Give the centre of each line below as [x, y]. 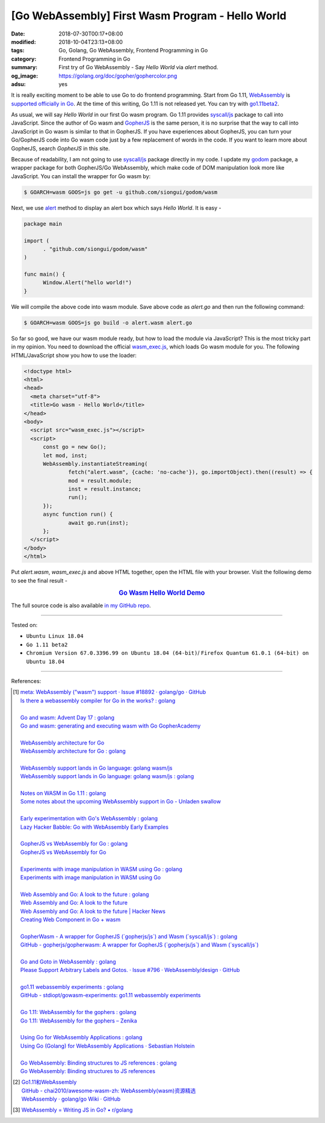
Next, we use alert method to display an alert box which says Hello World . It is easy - [116, 208]
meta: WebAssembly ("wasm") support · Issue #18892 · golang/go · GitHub [113, 692]
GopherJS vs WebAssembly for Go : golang [74, 844]
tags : [18, 51]
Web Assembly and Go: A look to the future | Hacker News [93, 911]
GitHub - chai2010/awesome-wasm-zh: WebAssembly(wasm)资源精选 [109, 1091]
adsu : [19, 84]
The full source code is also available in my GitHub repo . [81, 605]
